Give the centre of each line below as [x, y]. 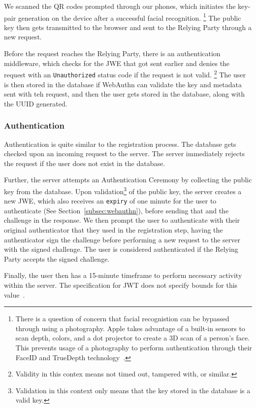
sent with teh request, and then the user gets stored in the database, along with [125, 94]
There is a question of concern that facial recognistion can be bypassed [122, 319]
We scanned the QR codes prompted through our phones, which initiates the [120, 6]
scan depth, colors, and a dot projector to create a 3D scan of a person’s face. [132, 338]
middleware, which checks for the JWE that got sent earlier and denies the [117, 63]
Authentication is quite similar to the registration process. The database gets [120, 144]
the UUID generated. [36, 103]
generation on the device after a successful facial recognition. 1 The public [129, 17]
